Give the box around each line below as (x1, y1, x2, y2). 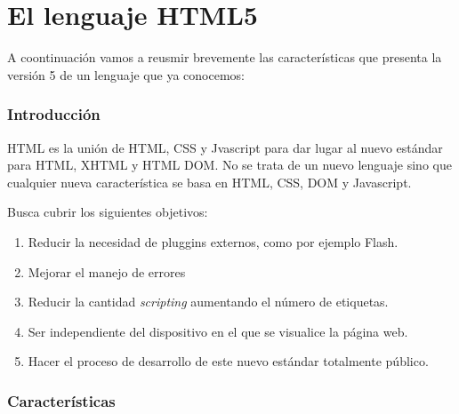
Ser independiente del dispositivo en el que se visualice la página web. (28, 322, 408, 340)
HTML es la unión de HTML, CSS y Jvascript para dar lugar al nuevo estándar (7, 138, 443, 156)
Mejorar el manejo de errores (28, 262, 186, 281)
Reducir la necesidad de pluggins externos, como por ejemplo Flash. (28, 232, 399, 251)
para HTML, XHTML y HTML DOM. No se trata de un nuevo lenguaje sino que (7, 155, 452, 174)
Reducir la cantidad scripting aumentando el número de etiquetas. (28, 292, 389, 311)
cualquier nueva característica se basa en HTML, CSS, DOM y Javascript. (7, 172, 412, 191)
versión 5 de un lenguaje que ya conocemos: (7, 65, 245, 84)
